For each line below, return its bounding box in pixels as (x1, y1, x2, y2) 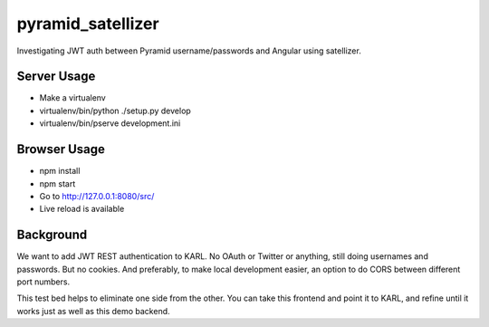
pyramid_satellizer (16, 14, 159, 34)
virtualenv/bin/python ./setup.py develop (39, 105, 192, 116)
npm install (39, 166, 81, 177)
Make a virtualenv (39, 92, 106, 103)
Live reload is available (39, 204, 125, 215)
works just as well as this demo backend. (16, 305, 171, 316)
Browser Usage (16, 141, 106, 158)
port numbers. (16, 276, 71, 287)
